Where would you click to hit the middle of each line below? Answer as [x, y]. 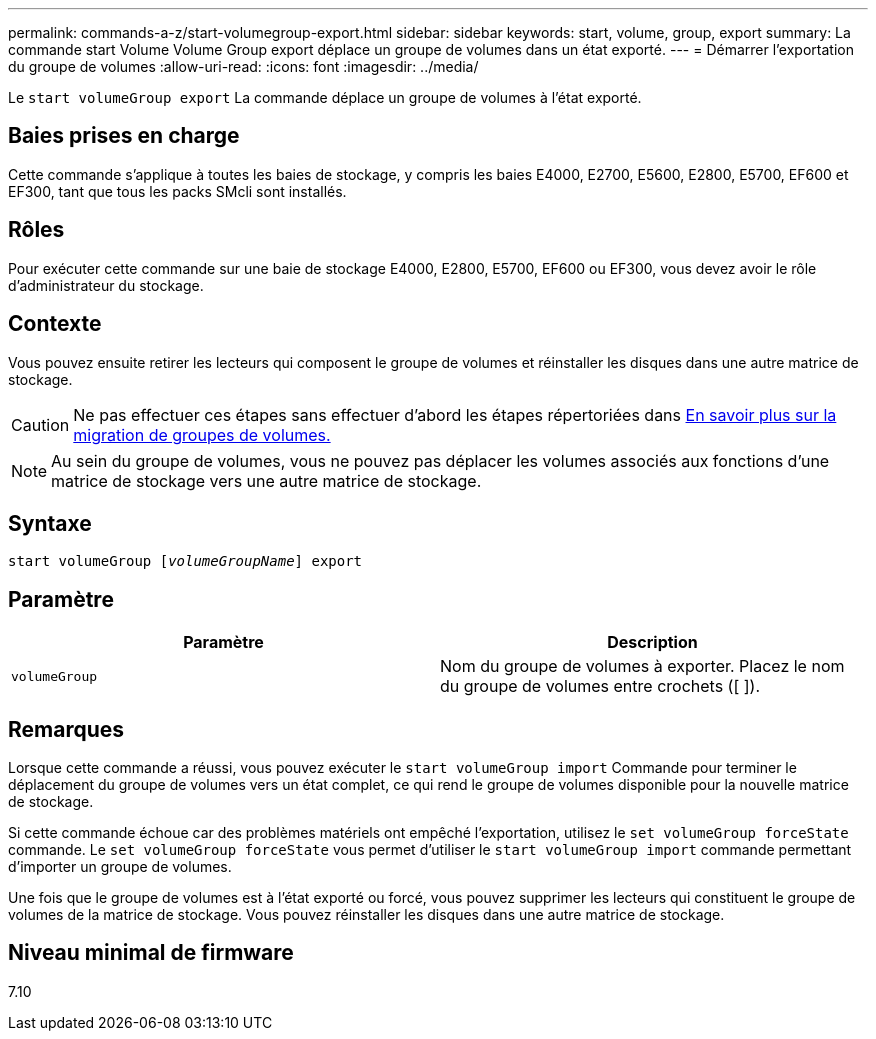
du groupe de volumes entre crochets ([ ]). [600, 686]
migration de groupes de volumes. [202, 434]
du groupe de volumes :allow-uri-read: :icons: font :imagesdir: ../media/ [243, 66]
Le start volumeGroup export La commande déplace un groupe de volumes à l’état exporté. [325, 97]
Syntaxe [50, 523]
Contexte [55, 324]
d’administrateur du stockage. [106, 285]
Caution [40, 424]
